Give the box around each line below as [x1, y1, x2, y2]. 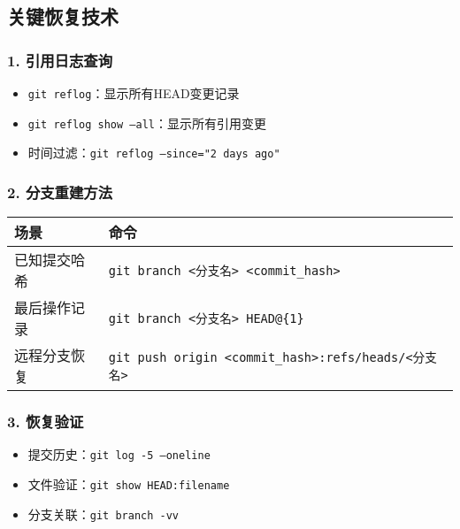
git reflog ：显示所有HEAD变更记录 [27, 84, 240, 102]
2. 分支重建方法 [7, 180, 113, 203]
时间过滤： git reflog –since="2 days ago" [27, 143, 280, 162]
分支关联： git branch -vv [27, 504, 180, 523]
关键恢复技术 [7, 3, 119, 30]
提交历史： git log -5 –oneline [27, 445, 211, 464]
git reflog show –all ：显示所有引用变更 [27, 113, 266, 132]
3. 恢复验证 [7, 410, 84, 433]
